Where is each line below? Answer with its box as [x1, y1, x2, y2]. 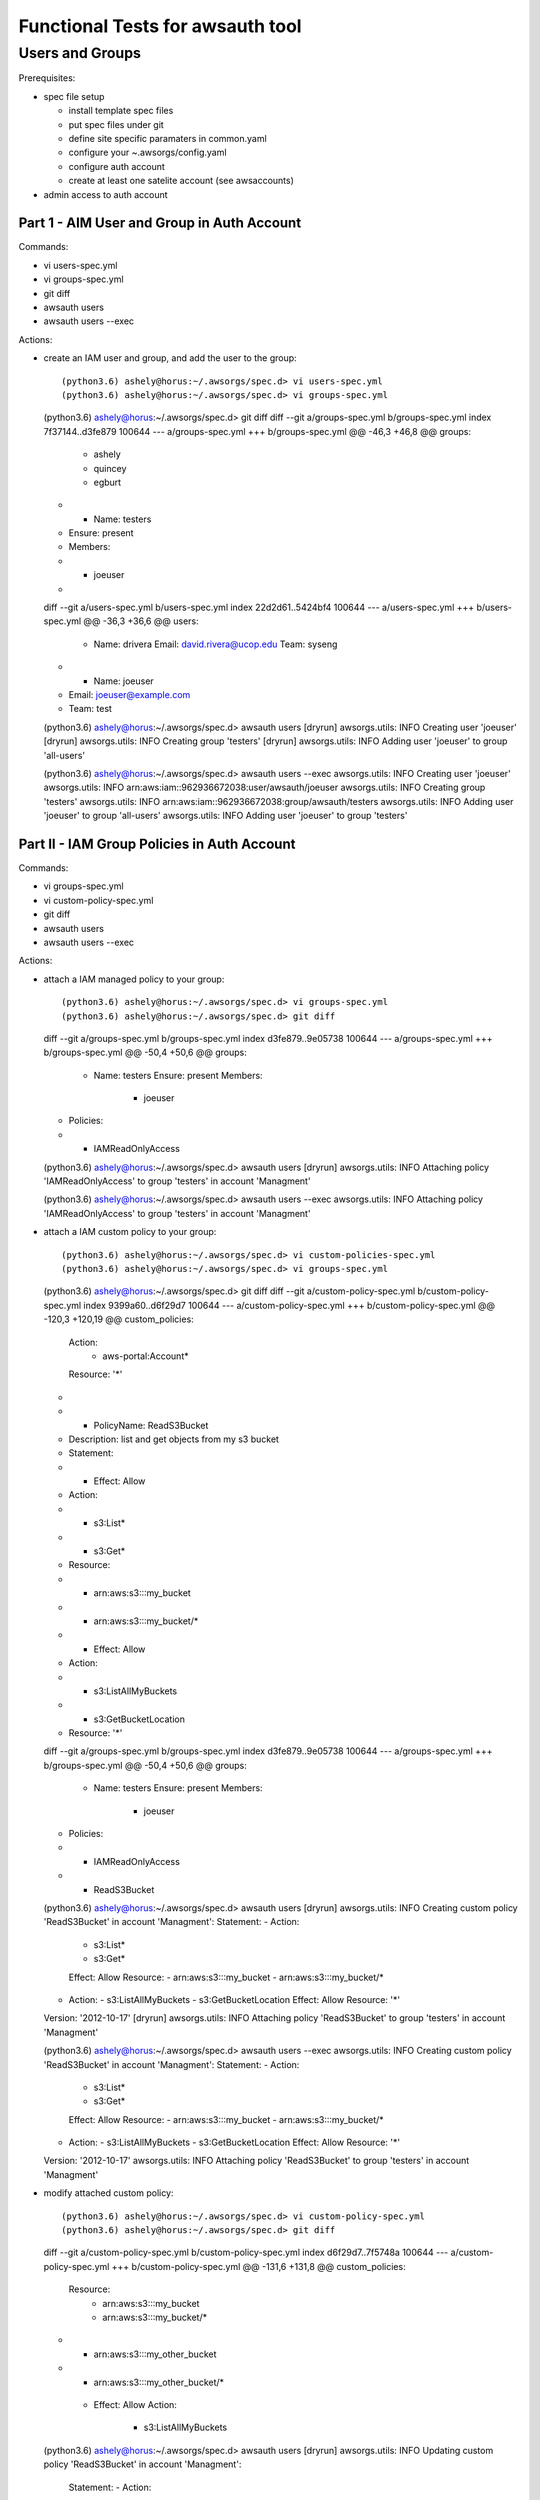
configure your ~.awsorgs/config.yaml [68, 146, 227, 159]
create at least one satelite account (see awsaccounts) [68, 175, 295, 187]
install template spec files [68, 105, 174, 117]
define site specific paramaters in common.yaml [68, 132, 267, 144]
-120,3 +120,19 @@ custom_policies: [43, 1313, 194, 1325]
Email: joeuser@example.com [68, 688, 191, 700]
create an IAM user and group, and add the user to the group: [43, 352, 297, 364]
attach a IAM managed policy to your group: [43, 973, 225, 985]
